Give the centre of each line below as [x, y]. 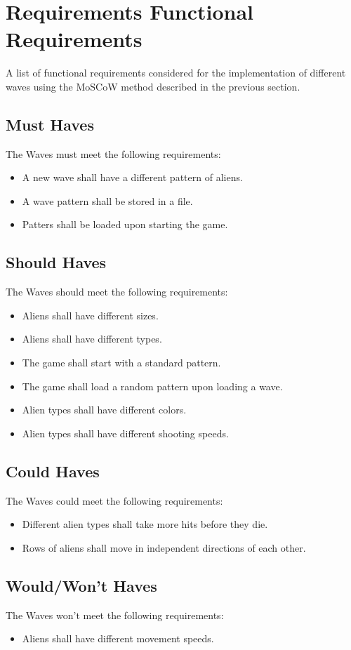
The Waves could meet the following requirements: [114, 500]
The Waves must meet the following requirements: [113, 153]
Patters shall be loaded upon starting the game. [125, 224]
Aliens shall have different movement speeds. [118, 638]
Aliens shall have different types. [92, 339]
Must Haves [50, 124]
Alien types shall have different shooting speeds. [125, 433]
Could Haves [53, 471]
